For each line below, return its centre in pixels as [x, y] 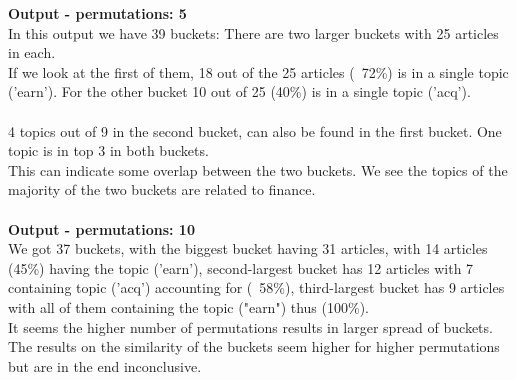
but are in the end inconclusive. [105, 365]
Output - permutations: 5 [97, 13]
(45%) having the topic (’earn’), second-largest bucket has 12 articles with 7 [241, 267]
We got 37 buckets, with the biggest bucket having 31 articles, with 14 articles [248, 248]
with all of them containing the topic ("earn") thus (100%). [188, 306]
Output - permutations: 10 [101, 228]
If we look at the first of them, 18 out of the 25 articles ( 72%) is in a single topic [258, 71]
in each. [32, 52]
